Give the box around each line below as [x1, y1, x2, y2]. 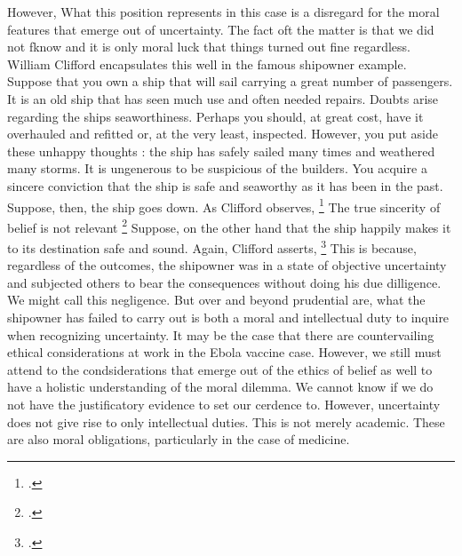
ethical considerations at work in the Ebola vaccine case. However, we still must [7, 343, 442, 361]
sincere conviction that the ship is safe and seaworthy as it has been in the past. [7, 176, 443, 195]
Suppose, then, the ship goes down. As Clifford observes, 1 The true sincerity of [7, 195, 441, 216]
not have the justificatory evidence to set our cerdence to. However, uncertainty [7, 395, 441, 414]
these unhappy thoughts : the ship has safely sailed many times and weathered [7, 141, 435, 160]
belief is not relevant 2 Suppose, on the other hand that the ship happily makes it [7, 215, 451, 236]
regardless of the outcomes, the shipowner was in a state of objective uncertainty [7, 256, 447, 274]
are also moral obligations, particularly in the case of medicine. [7, 430, 350, 449]
